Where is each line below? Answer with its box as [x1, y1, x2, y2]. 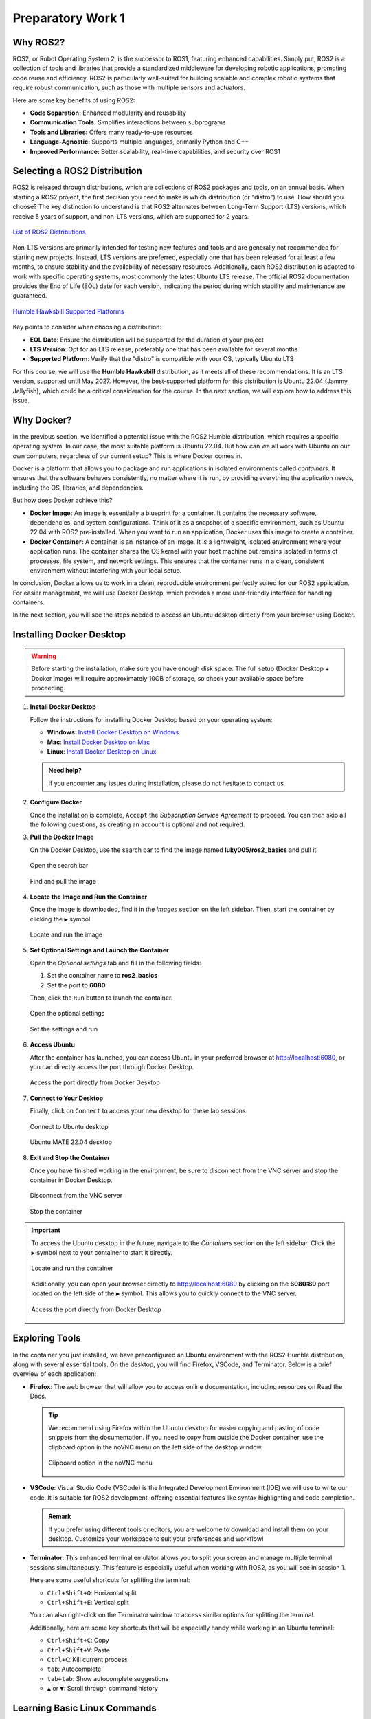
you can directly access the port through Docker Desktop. [30, 1062, 194, 1071]
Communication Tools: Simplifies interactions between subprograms [30, 118, 226, 127]
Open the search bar [30, 862, 89, 870]
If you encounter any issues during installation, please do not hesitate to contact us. [48, 779, 286, 787]
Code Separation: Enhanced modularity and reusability [30, 109, 187, 117]
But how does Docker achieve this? [12, 496, 113, 505]
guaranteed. [12, 292, 47, 300]
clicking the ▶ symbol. [30, 915, 92, 923]
